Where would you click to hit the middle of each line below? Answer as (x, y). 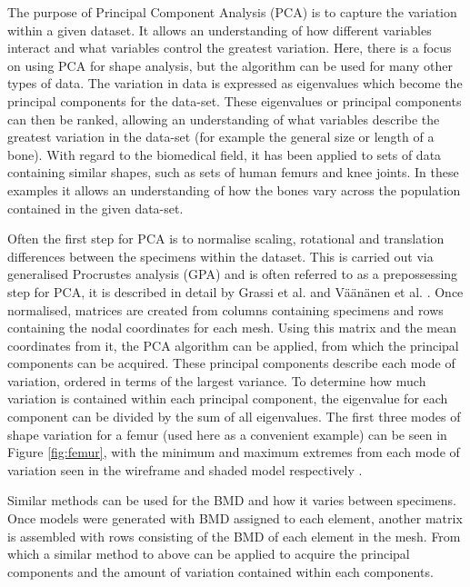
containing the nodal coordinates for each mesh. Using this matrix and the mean (232, 328)
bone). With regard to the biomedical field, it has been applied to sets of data (225, 154)
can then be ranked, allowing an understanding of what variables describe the (224, 119)
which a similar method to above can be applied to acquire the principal (209, 554)
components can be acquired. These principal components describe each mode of (231, 363)
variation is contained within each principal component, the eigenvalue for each (228, 398)
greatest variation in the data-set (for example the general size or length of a (221, 137)
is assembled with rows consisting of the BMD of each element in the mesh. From (234, 536)
